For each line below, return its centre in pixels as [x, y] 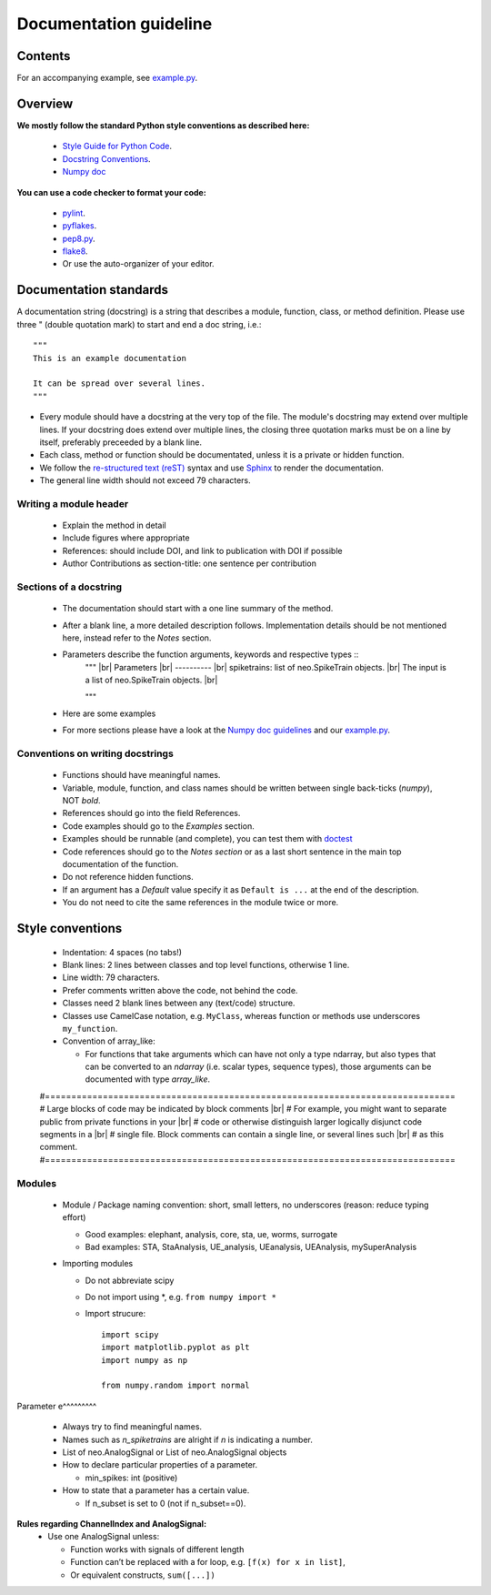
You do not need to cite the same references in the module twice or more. [200, 903]
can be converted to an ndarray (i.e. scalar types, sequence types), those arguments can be [258, 1067]
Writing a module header [73, 503]
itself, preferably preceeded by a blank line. [121, 442]
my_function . [90, 1028]
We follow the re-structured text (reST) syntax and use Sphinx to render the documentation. [211, 468]
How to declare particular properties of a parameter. [160, 1465]
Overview [45, 103]
